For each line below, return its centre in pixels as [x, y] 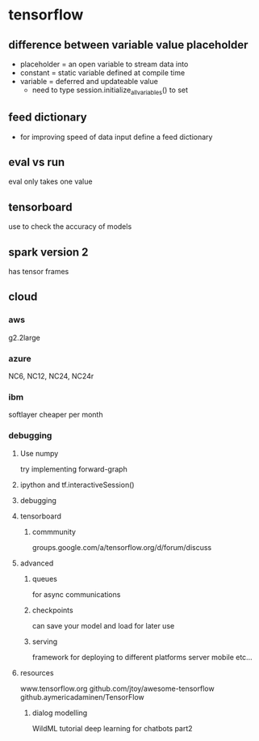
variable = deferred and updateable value [89, 81]
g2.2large [24, 337]
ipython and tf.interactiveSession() [77, 485]
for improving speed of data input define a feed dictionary [116, 137]
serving [45, 641]
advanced [37, 563]
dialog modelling [60, 713]
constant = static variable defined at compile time [102, 73]
